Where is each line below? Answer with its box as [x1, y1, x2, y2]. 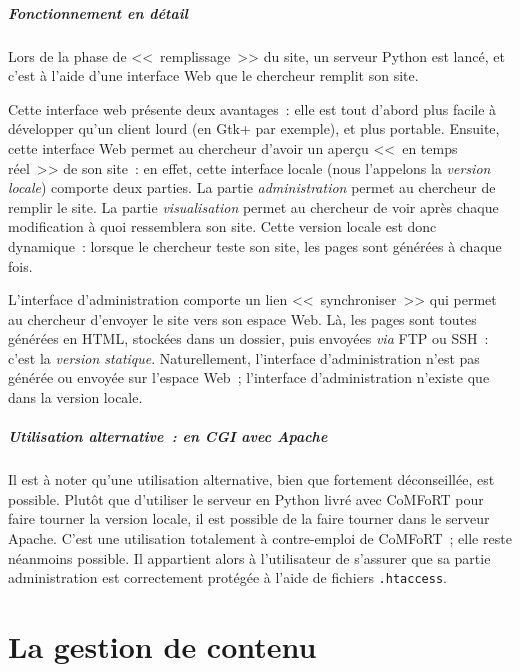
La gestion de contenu [8, 626, 317, 667]
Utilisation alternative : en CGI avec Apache [8, 426, 328, 447]
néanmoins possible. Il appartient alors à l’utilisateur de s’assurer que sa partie [8, 547, 491, 568]
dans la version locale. [8, 387, 143, 408]
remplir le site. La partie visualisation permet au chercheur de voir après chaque [8, 196, 499, 217]
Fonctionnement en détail [8, 2, 188, 23]
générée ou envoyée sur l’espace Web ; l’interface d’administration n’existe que [8, 367, 490, 388]
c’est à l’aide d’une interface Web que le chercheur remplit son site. [8, 65, 419, 86]
